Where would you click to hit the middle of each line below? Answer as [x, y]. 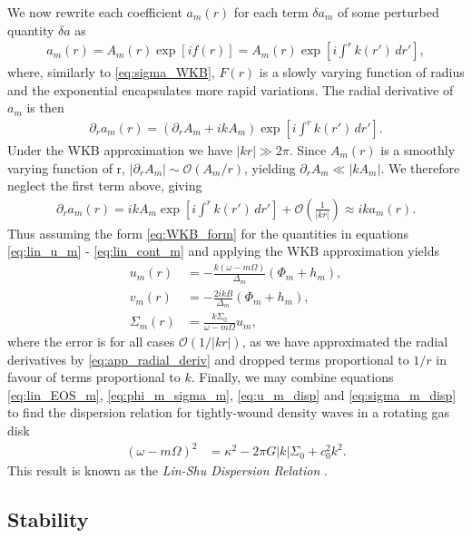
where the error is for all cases [91, 341]
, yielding [270, 167]
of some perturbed [388, 12]
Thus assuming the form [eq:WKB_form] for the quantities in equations [208, 233]
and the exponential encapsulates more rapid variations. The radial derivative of [231, 89]
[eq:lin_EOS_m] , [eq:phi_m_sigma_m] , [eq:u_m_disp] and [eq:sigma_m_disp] [232, 394]
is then [45, 108]
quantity [31, 29]
